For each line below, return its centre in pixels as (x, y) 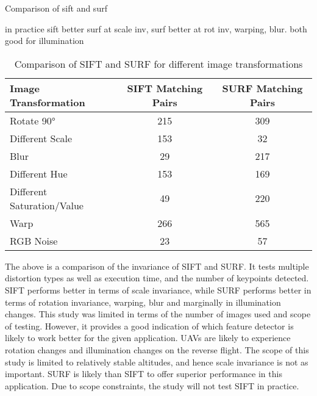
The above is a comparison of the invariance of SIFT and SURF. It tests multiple (157, 266)
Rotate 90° (33, 120)
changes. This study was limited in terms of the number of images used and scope (158, 314)
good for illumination (45, 41)
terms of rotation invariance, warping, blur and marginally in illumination (143, 302)
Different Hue (39, 173)
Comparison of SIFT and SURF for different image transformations (158, 63)
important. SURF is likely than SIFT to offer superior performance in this (144, 374)
